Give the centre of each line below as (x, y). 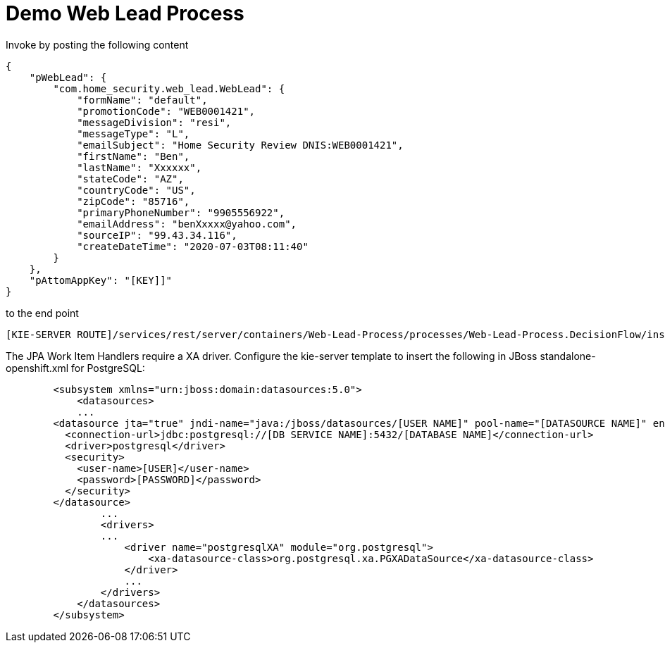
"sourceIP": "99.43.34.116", (157, 235)
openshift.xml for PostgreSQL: (75, 368)
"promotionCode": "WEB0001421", (166, 111)
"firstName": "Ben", (133, 156)
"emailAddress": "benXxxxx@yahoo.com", (187, 224)
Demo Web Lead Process (125, 13)
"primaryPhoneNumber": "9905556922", (181, 212)
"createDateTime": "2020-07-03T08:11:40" (193, 246)
